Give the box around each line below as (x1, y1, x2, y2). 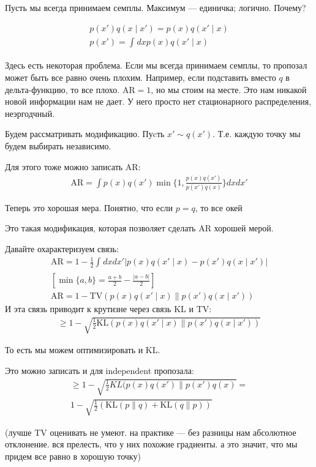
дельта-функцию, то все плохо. (5, 83, 120, 95)
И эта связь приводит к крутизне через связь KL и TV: (5, 302, 212, 315)
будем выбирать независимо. (5, 140, 111, 152)
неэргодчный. (5, 106, 55, 119)
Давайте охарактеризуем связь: (5, 242, 119, 255)
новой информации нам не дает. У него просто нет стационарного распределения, (5, 95, 312, 108)
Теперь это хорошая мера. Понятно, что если (5, 201, 173, 214)
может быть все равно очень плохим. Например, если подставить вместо (5, 71, 276, 84)
